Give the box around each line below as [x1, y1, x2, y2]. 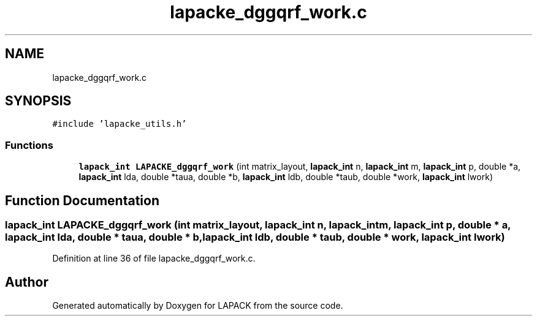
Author [5, 274, 48, 290]
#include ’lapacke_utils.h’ [52, 119, 187, 129]
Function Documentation [5, 192, 159, 208]
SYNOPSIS [5, 93, 72, 109]
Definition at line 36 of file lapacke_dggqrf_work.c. [52, 253, 256, 264]
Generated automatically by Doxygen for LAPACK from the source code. [52, 300, 343, 311]
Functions [5, 138, 53, 151]
